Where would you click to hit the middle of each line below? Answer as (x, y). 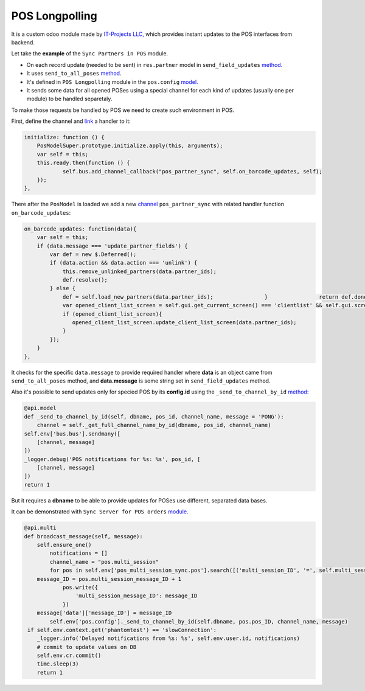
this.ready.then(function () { (83, 163)
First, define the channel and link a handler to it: (71, 121)
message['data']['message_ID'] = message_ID (104, 613)
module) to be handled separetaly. (69, 99)
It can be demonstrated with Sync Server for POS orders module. (100, 512)
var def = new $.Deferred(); (93, 254)
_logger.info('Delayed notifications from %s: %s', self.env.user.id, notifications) (169, 638)
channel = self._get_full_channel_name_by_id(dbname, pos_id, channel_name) (154, 425)
